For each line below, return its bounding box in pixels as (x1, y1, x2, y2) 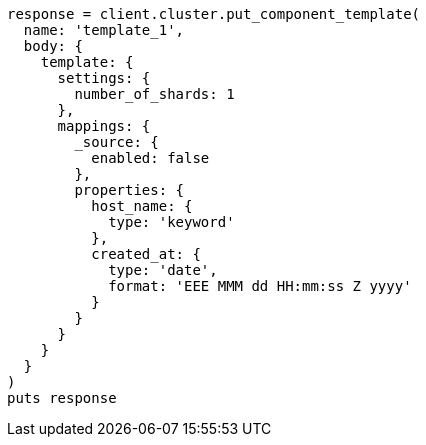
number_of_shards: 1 (74, 86, 235, 102)
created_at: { (91, 246, 201, 262)
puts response (7, 390, 117, 406)
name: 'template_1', (23, 22, 185, 38)
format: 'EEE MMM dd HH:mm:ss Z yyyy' (108, 278, 412, 294)
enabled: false (91, 150, 210, 166)
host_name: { (91, 198, 193, 214)
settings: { (57, 70, 151, 86)
